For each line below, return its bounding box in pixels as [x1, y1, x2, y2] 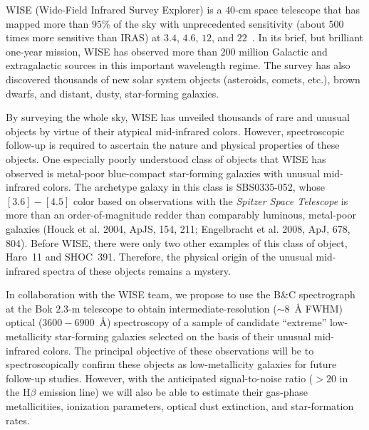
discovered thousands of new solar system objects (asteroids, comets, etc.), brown [6, 71, 360, 86]
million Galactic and [239, 43, 328, 58]
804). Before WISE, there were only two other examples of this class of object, [6, 235, 348, 250]
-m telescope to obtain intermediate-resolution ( [68, 300, 277, 315]
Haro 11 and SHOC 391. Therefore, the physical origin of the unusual [6, 249, 313, 264]
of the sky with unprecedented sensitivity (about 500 [113, 16, 344, 31]
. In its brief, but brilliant [251, 30, 363, 45]
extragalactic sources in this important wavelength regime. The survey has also [6, 58, 350, 73]
